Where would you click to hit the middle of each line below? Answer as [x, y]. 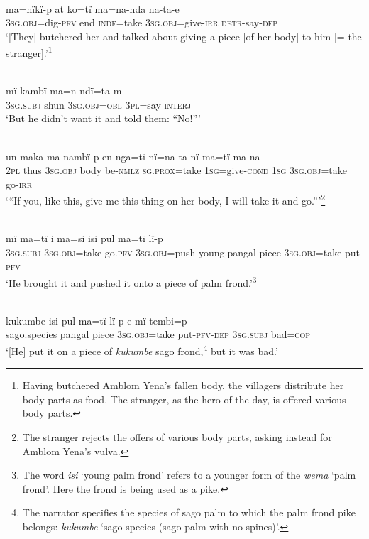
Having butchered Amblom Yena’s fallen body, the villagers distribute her [183, 385]
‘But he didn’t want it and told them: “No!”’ [103, 118]
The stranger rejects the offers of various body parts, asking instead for [177, 437]
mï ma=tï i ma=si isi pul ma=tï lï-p [84, 238]
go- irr [19, 184]
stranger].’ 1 [29, 52]
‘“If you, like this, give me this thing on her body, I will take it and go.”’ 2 [166, 200]
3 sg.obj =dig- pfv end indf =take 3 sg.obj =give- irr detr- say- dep [142, 22]
